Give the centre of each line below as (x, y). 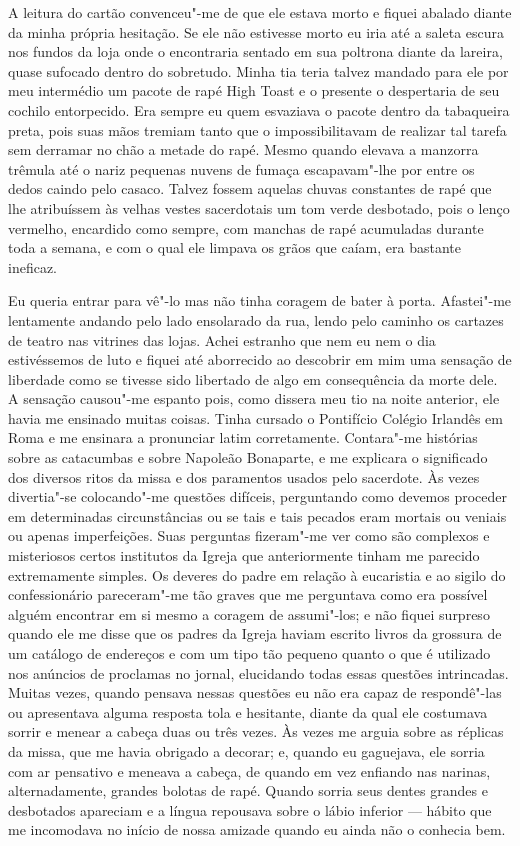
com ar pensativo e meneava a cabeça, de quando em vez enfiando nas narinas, (249, 770)
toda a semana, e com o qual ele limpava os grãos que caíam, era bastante (234, 247)
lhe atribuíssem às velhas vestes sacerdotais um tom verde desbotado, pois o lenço (259, 207)
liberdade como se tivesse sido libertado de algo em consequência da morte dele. (253, 378)
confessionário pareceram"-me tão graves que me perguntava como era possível (248, 594)
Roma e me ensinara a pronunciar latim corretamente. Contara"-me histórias (243, 437)
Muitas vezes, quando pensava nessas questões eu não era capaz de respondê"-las (255, 692)
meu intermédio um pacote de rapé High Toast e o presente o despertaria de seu (254, 90)
